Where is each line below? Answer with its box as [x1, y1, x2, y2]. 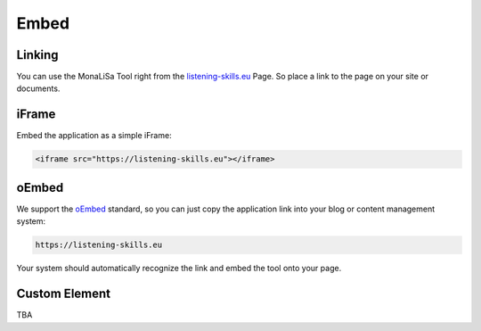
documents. [16, 83, 61, 94]
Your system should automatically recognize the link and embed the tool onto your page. [16, 263, 342, 274]
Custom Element [16, 286, 111, 302]
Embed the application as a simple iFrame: [16, 130, 173, 141]
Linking [16, 47, 59, 62]
